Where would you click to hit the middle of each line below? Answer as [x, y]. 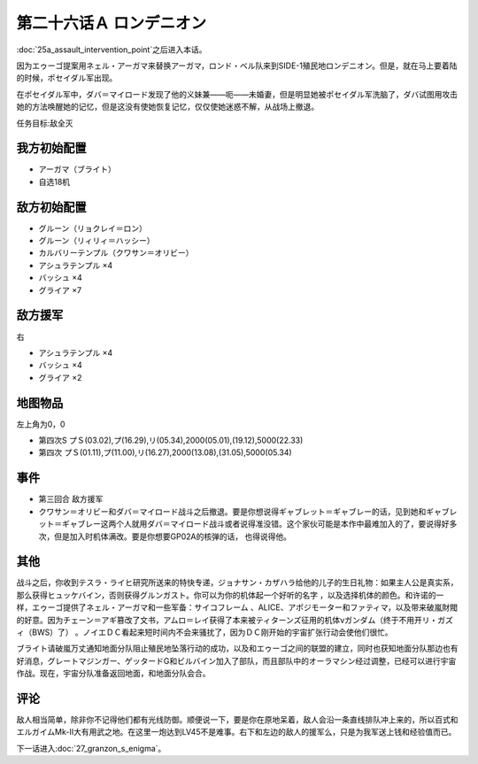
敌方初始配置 [51, 207]
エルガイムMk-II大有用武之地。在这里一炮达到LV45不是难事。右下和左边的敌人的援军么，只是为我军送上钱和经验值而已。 [236, 732]
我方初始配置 [51, 148]
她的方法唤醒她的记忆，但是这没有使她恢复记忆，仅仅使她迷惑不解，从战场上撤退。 [167, 107]
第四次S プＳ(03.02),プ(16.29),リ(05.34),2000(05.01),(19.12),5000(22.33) [171, 440]
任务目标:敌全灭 [45, 123]
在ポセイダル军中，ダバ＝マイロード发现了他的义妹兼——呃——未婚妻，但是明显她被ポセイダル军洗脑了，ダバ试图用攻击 [237, 94]
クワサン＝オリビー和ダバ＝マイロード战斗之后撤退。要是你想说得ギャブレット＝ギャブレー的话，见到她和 [232, 511]
